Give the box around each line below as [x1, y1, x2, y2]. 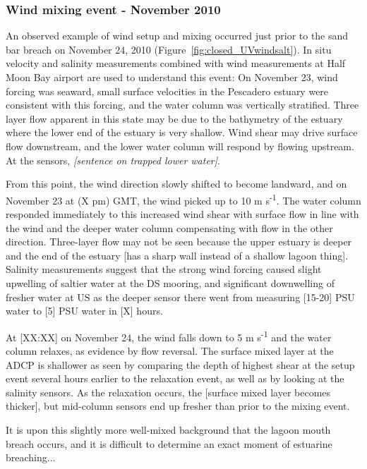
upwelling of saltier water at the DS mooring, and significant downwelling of [6, 275, 335, 290]
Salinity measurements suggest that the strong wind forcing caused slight [6, 262, 322, 276]
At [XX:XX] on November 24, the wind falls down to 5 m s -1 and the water [6, 327, 332, 344]
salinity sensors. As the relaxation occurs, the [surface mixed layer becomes [6, 384, 331, 399]
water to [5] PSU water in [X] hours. [6, 303, 163, 318]
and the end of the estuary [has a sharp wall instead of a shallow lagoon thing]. [6, 248, 349, 262]
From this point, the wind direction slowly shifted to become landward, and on [6, 176, 347, 191]
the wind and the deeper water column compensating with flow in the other [6, 220, 333, 235]
